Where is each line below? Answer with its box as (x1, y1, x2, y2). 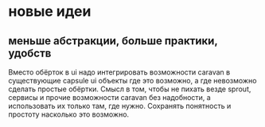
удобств (8, 46, 52, 60)
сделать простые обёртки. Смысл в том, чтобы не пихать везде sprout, (8, 84, 251, 94)
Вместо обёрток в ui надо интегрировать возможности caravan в (8, 67, 231, 77)
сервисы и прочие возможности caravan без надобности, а (8, 93, 211, 102)
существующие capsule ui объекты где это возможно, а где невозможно (8, 76, 257, 85)
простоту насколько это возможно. (8, 110, 130, 119)
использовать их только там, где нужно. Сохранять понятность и (8, 102, 232, 110)
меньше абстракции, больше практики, (8, 34, 218, 48)
